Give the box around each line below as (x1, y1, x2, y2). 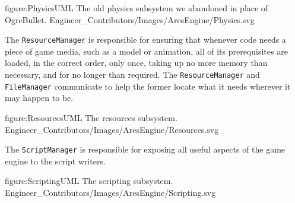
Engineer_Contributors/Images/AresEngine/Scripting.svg (5, 186, 216, 198)
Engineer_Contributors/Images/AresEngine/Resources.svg (5, 123, 219, 135)
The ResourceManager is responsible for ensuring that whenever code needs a (5, 33, 286, 46)
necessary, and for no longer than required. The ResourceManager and (5, 68, 260, 81)
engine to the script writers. (5, 154, 106, 167)
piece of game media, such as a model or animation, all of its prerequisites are (5, 45, 288, 57)
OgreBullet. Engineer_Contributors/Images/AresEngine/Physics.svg (5, 13, 255, 26)
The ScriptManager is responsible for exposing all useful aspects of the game (5, 143, 286, 156)
